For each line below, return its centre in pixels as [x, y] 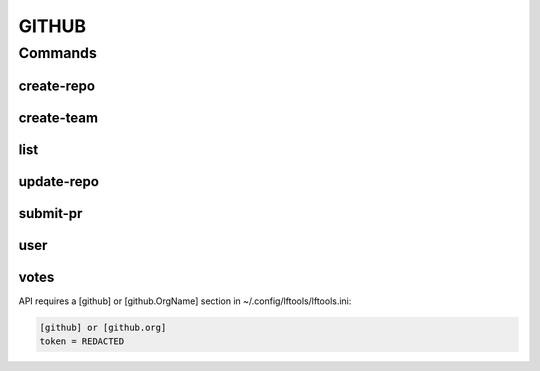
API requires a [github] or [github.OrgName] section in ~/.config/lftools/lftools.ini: [185, 301]
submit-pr [50, 213]
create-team [58, 117]
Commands [57, 53]
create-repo [56, 85]
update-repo [59, 181]
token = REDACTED [82, 341]
